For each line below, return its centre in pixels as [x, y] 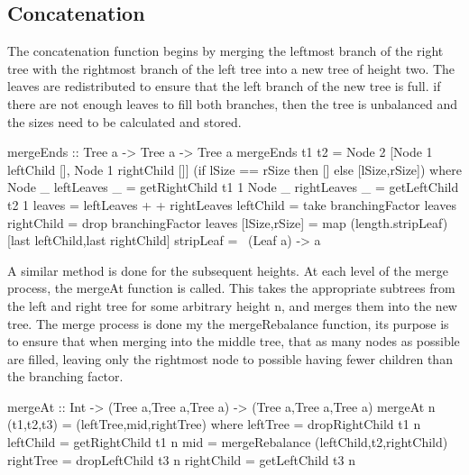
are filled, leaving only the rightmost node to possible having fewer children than [230, 358]
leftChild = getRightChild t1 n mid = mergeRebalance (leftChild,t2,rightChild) [228, 442]
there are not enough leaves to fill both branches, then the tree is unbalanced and [232, 103]
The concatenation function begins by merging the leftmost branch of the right [225, 51]
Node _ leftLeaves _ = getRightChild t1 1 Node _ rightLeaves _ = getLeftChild [233, 187]
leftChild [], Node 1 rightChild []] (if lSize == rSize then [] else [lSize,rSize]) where [234, 169]
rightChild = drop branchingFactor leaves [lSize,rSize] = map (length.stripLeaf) [228, 222]
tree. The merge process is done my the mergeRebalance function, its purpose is [228, 323]
